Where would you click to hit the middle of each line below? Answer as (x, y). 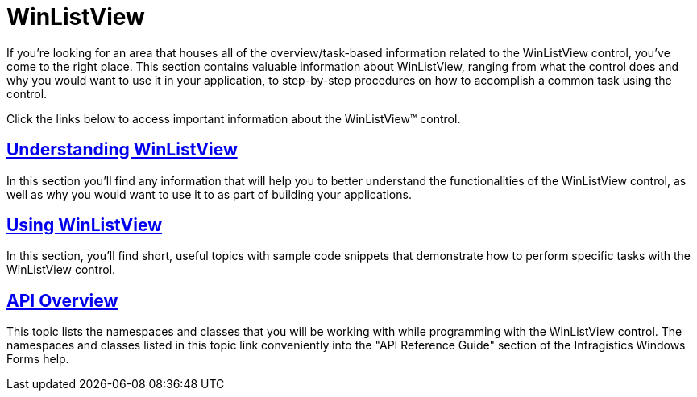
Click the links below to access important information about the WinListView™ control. (234, 118)
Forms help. (38, 359)
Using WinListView (85, 225)
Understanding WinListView (122, 150)
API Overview (62, 300)
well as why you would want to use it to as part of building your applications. (209, 194)
